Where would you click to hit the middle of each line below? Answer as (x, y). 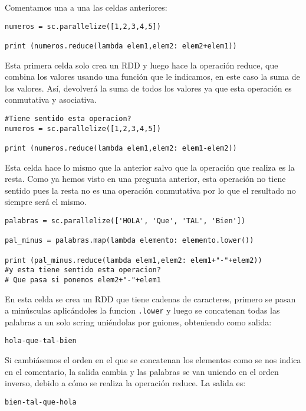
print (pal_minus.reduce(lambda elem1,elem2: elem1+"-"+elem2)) (134, 260)
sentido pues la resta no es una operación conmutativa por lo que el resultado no (150, 190)
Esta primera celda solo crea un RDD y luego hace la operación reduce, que (142, 65)
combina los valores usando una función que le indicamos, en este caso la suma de (152, 76)
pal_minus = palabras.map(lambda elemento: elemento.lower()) (129, 241)
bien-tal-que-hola (41, 402)
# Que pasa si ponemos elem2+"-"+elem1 (83, 280)
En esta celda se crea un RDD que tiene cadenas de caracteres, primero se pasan (150, 299)
